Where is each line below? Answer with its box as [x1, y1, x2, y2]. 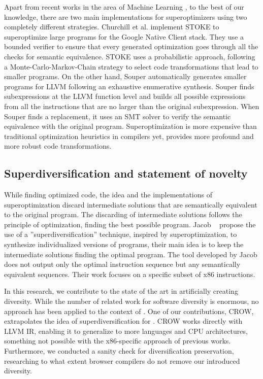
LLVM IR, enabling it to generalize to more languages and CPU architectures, [4, 325, 248, 336]
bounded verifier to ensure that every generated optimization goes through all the [4, 41, 258, 52]
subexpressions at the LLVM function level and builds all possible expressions [4, 91, 246, 101]
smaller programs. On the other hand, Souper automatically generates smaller [4, 71, 247, 82]
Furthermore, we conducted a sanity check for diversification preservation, [4, 346, 234, 356]
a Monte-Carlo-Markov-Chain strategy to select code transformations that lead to [4, 61, 258, 72]
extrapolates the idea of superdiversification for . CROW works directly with [4, 316, 243, 326]
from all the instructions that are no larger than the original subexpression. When [4, 100, 259, 111]
